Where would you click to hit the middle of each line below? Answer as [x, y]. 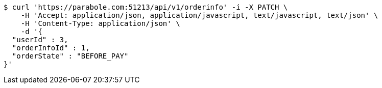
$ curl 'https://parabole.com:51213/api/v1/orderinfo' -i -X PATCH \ [146, 7]
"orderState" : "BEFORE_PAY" [70, 56]
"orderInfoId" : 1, [51, 48]
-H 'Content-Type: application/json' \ [100, 23]
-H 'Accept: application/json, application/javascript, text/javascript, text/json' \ [199, 15]
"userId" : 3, [40, 40]
